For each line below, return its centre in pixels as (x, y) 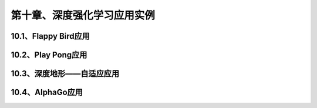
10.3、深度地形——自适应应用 (65, 74)
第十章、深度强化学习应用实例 (83, 15)
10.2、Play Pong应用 (49, 55)
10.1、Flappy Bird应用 (50, 36)
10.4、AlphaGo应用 (47, 92)
